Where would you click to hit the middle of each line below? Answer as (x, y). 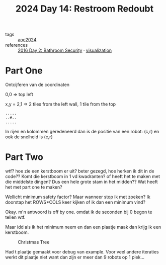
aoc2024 (27, 40)
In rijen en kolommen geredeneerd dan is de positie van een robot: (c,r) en (82, 132)
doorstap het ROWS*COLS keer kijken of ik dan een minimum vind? (75, 202)
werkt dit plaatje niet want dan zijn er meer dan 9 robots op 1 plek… (75, 257)
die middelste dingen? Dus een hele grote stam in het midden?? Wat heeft (81, 182)
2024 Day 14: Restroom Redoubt (85, 9)
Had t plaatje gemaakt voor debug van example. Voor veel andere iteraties (82, 252)
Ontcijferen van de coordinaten (37, 85)
